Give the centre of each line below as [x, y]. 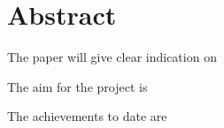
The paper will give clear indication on [112, 57]
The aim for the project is [77, 86]
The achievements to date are [87, 116]
